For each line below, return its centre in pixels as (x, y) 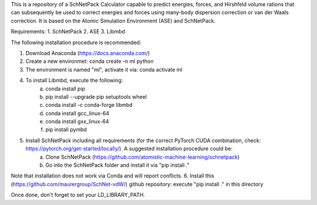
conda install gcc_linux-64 (77, 113)
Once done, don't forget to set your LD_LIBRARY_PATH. (78, 195)
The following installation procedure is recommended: (76, 42)
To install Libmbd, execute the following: (74, 80)
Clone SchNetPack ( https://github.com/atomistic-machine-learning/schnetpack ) (143, 157)
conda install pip (65, 89)
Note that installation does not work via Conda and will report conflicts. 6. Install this (112, 176)
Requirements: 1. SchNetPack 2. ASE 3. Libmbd (68, 32)
